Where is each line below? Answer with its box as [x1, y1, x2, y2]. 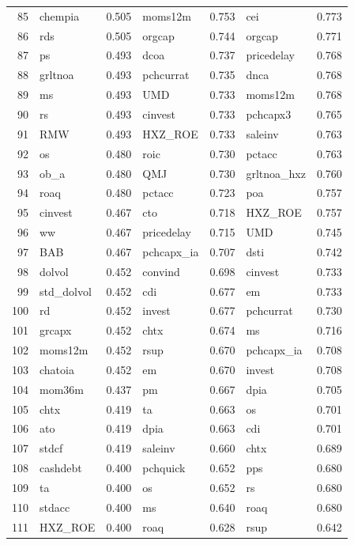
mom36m [40, 380, 84, 397]
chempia [40, 7, 80, 24]
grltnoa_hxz [246, 165, 306, 181]
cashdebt [40, 460, 82, 476]
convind [142, 263, 180, 279]
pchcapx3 [246, 105, 292, 122]
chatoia [40, 361, 74, 377]
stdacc [40, 498, 70, 515]
